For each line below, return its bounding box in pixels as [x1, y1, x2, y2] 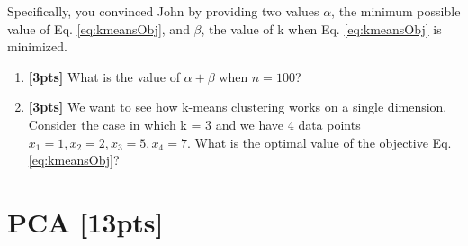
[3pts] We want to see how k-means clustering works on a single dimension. [28, 97, 447, 116]
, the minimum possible [331, 2, 461, 20]
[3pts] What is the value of [28, 67, 180, 86]
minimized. [7, 37, 67, 56]
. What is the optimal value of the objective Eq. [186, 132, 452, 151]
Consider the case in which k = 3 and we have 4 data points [28, 114, 361, 133]
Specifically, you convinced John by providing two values [7, 2, 319, 20]
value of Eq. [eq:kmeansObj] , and [7, 19, 190, 38]
